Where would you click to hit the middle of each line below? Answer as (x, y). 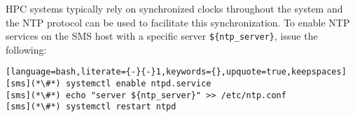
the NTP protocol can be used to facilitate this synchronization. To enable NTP (178, 22)
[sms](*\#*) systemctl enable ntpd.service (109, 84)
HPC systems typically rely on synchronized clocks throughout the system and (174, 8)
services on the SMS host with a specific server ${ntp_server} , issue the (162, 36)
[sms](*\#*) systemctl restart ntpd (91, 107)
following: (26, 49)
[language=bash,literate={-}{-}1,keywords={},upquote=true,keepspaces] (176, 72)
